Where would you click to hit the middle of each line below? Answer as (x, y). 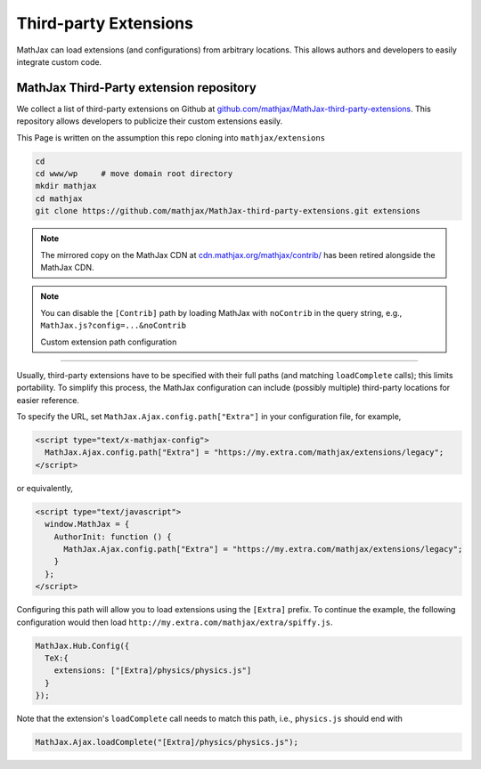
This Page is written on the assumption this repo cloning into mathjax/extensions (171, 137)
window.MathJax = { (87, 524)
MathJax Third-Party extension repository (137, 88)
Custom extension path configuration (109, 342)
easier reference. (48, 400)
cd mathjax (59, 198)
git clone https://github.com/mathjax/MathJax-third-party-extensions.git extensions (228, 211)
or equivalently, (45, 488)
